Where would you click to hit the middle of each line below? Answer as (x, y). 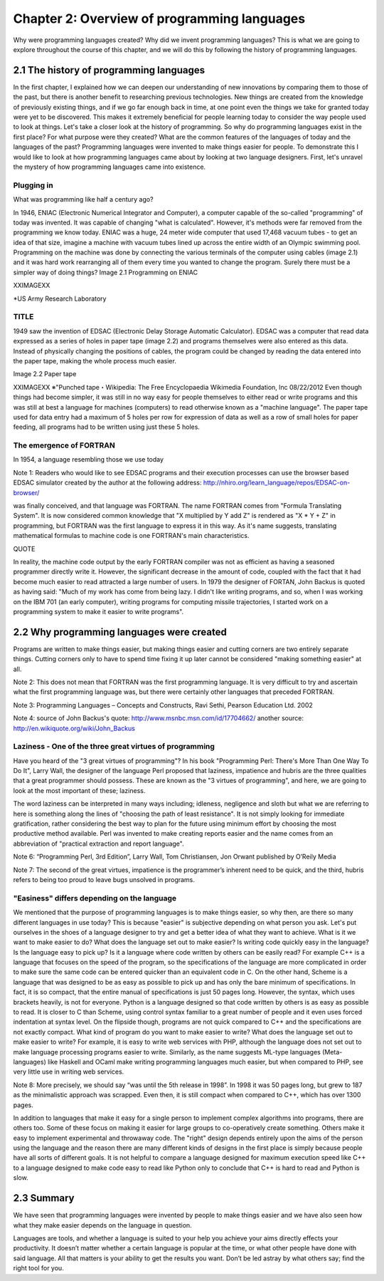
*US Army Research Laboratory (60, 299)
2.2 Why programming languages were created (120, 632)
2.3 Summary (44, 1198)
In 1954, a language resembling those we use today (88, 460)
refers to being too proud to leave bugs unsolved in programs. (104, 879)
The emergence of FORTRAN (64, 445)
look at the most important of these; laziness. (79, 790)
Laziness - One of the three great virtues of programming (114, 747)
